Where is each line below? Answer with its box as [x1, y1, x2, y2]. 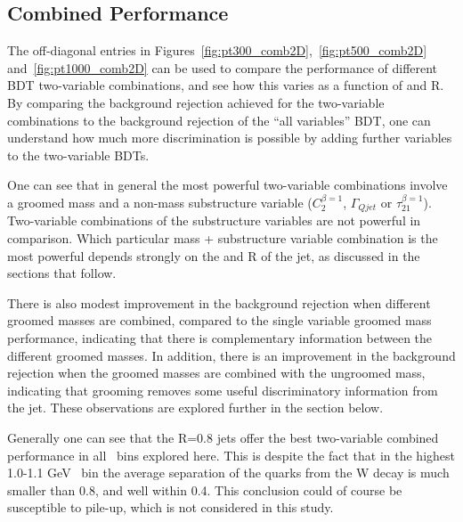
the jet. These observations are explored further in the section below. [7, 398, 384, 417]
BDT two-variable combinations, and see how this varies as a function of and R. [7, 76, 444, 94]
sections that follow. [7, 264, 117, 282]
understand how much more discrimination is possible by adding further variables [7, 128, 452, 147]
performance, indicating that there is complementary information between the [7, 328, 433, 347]
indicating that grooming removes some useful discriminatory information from [7, 380, 438, 399]
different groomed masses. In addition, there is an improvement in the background [7, 346, 456, 364]
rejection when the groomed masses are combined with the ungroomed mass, [7, 363, 426, 382]
